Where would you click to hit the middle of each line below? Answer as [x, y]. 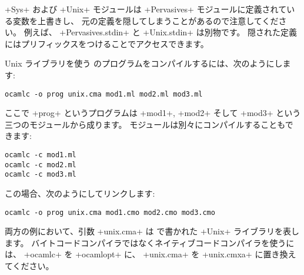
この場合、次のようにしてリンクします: [80, 193]
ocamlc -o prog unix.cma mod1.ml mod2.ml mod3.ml [104, 94]
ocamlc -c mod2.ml [41, 165]
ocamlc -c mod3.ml [41, 175]
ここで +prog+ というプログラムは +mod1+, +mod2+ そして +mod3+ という [153, 113]
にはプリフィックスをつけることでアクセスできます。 [107, 43]
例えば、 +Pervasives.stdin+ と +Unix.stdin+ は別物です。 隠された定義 [160, 32]
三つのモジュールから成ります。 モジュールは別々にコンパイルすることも [145, 124]
